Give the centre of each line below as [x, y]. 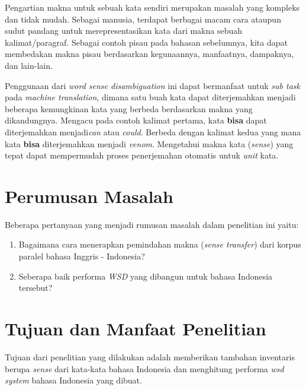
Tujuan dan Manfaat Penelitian [136, 328]
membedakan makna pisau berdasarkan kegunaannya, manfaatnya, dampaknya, [149, 54]
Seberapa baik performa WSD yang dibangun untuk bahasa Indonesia [146, 276]
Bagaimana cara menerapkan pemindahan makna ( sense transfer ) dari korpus [160, 244]
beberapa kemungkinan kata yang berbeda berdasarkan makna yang [129, 108]
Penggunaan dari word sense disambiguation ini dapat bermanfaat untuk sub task [153, 85]
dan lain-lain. [29, 65]
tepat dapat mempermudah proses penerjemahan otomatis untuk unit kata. [142, 155]
